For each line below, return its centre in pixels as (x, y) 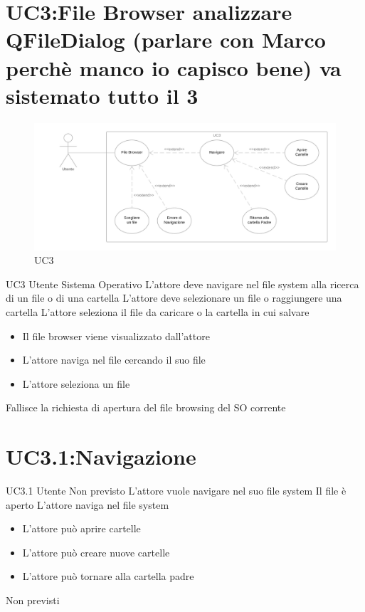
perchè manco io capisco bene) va (174, 67)
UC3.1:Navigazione (101, 457)
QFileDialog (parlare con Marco (166, 39)
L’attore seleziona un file (76, 383)
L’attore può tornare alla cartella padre (108, 576)
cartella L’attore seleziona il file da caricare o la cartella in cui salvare (158, 311)
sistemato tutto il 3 (102, 95)
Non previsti (33, 600)
